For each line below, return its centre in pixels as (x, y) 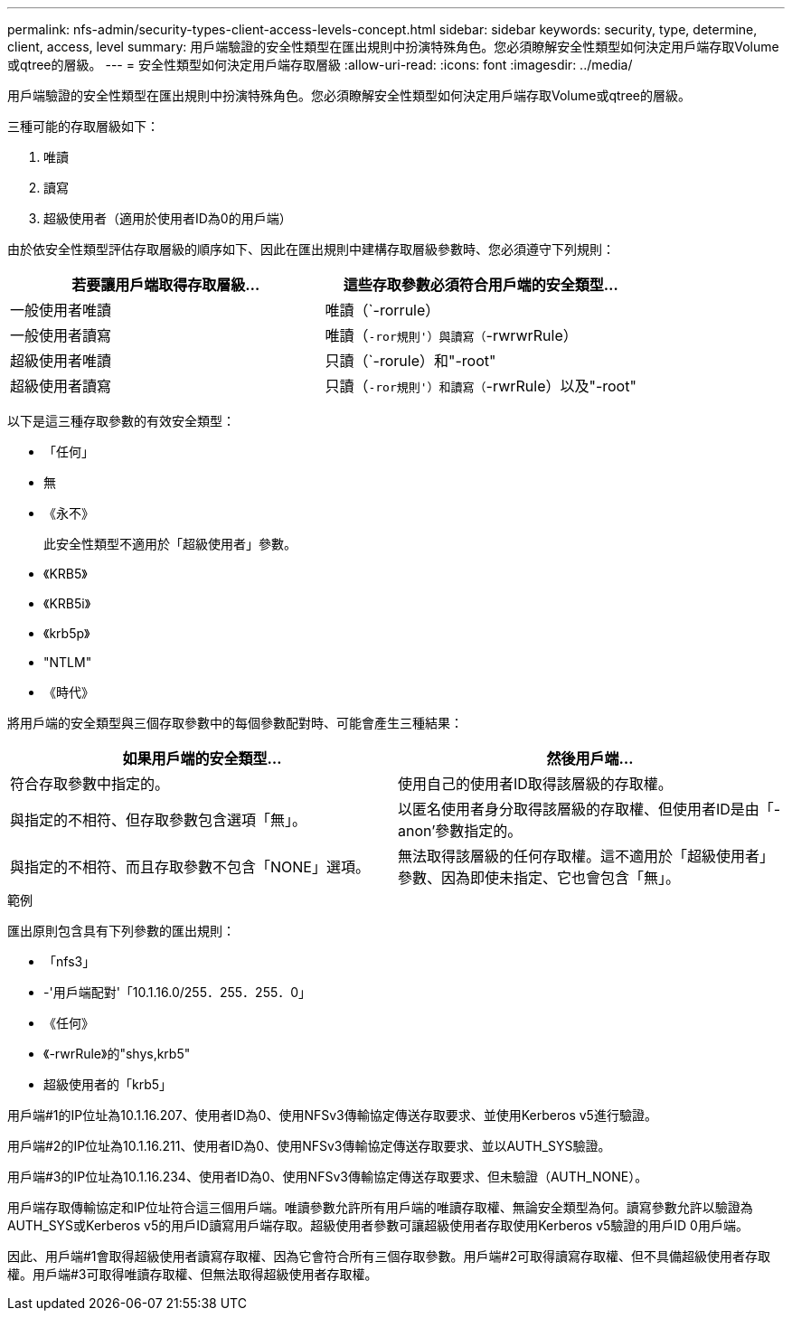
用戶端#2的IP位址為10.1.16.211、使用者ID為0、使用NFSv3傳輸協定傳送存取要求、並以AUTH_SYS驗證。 (309, 1146)
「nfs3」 (70, 961)
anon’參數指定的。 (460, 831)
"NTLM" (68, 662)
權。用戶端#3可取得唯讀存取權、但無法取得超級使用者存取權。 (193, 1274)
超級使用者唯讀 (61, 361)
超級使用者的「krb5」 (108, 1084)
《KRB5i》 (67, 603)
